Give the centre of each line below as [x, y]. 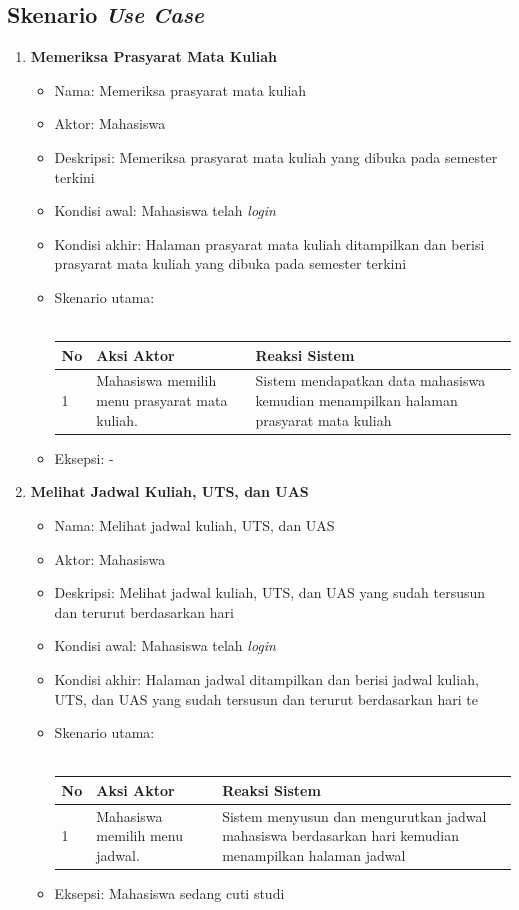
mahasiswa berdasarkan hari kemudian [340, 835]
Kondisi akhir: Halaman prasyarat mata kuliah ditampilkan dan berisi [269, 243]
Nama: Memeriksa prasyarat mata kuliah [180, 89]
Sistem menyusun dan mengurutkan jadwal [354, 815]
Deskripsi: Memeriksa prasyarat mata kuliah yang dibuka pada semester [276, 156]
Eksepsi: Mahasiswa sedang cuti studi [169, 892]
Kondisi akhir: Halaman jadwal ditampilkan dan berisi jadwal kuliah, [266, 678]
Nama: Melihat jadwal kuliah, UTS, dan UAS [194, 524]
